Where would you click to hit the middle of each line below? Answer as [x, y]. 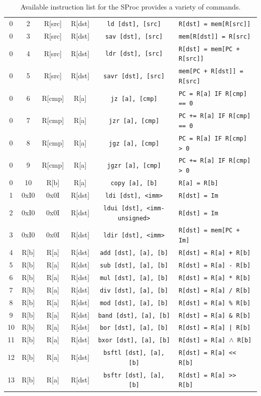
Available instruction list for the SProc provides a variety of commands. [130, 7]
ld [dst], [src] [134, 24]
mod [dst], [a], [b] [134, 303]
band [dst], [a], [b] [134, 315]
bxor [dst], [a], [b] [134, 341]
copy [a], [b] [134, 183]
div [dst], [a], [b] [134, 290]
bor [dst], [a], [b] [134, 328]
